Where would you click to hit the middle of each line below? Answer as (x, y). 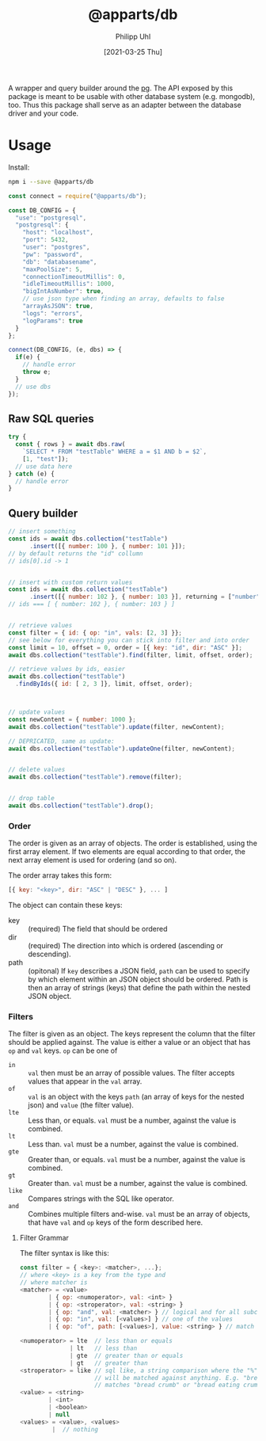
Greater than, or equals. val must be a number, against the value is (137, 1160)
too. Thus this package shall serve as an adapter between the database (125, 105)
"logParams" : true (53, 321)
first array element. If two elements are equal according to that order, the (127, 852)
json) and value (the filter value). (81, 1105)
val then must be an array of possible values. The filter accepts (131, 1073)
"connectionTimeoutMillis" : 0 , (74, 276)
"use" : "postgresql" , (51, 218)
